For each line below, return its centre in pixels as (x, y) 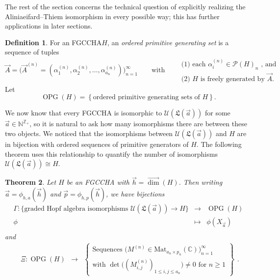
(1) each (193, 64)
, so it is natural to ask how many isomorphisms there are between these (138, 124)
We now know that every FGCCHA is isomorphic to (84, 113)
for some (217, 113)
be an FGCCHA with (98, 182)
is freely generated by (232, 79)
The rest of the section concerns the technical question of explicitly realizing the (125, 6)
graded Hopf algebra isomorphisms (76, 209)
